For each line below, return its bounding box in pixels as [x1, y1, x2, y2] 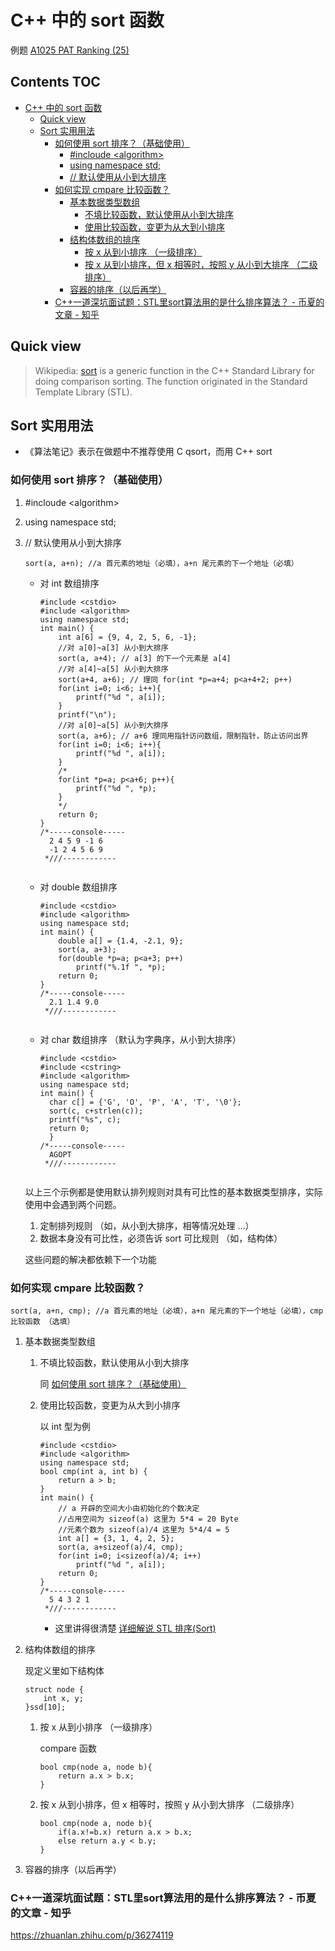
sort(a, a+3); [58, 944, 117, 955]
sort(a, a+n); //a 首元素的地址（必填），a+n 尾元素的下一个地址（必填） [24, 558, 299, 568]
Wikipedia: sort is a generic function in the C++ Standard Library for [34, 364, 315, 376]
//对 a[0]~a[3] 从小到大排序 [58, 642, 169, 653]
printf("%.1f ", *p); [75, 962, 167, 972]
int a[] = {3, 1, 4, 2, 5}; [58, 1533, 175, 1543]
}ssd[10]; [24, 1702, 67, 1712]
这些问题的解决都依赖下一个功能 [24, 1253, 157, 1265]
